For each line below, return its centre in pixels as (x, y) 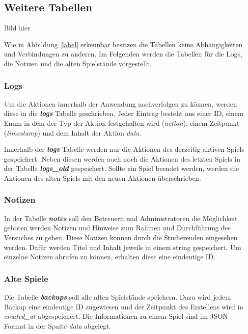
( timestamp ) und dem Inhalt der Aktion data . (73, 132)
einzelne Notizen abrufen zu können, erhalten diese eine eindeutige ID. (110, 257)
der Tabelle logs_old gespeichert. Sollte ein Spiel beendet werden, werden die (122, 168)
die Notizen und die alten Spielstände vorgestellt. (78, 63)
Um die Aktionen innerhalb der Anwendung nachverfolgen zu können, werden (121, 103)
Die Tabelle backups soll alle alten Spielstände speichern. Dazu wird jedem (118, 296)
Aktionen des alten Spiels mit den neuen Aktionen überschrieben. (103, 178)
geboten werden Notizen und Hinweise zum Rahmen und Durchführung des (117, 228)
